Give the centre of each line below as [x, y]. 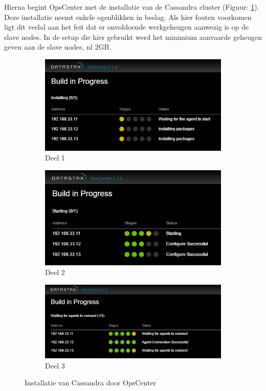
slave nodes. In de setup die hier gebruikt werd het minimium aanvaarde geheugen [133, 37]
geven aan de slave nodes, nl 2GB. [58, 47]
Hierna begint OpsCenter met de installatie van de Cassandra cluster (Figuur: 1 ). [132, 7]
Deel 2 [55, 272]
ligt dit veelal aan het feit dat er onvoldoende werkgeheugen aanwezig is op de [127, 27]
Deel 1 [55, 158]
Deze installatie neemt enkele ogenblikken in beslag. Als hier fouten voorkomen [128, 17]
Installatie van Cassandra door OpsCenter [91, 383]
